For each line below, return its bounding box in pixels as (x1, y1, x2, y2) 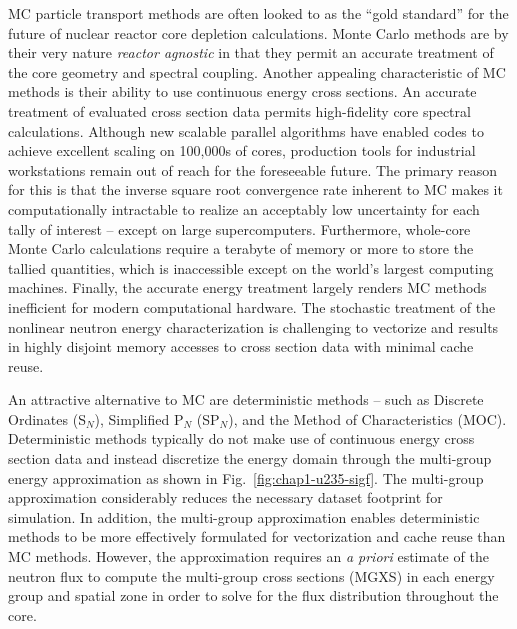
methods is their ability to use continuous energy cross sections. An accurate (8, 81, 477, 102)
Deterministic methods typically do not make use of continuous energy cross (8, 428, 475, 449)
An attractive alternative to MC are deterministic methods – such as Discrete (8, 389, 484, 410)
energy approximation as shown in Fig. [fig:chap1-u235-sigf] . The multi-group (8, 467, 484, 488)
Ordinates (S (8, 408, 86, 429)
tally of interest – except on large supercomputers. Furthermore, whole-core (8, 218, 471, 239)
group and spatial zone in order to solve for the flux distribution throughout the (8, 585, 499, 606)
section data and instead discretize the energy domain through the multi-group (8, 448, 492, 469)
